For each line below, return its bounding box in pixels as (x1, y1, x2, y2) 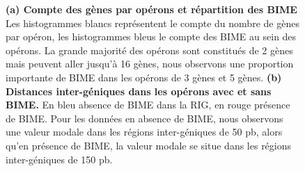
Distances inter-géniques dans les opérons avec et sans (6, 83, 272, 98)
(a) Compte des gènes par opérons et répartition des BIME (6, 2, 297, 16)
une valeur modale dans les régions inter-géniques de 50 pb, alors (6, 124, 283, 139)
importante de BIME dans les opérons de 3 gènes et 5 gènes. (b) (6, 70, 282, 84)
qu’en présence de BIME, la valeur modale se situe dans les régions (6, 138, 292, 152)
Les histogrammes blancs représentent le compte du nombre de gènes (6, 15, 299, 30)
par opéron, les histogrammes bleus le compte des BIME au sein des (6, 29, 297, 44)
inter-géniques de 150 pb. (6, 152, 113, 166)
